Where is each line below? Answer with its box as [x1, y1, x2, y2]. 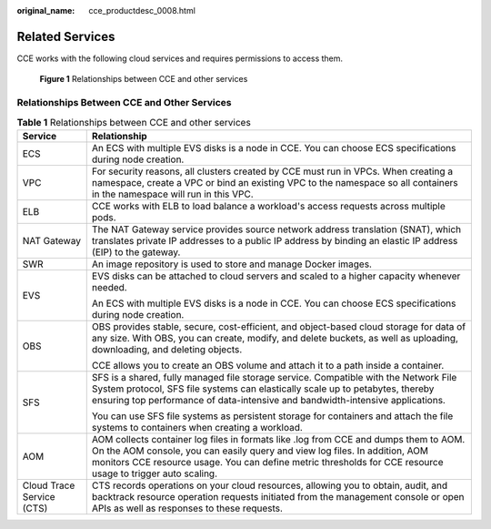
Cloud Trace [22, 479, 75, 492]
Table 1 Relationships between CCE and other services [16, 116, 252, 128]
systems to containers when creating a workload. [91, 421, 304, 433]
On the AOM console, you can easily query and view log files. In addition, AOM [91, 444, 429, 457]
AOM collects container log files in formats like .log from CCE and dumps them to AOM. [91, 432, 466, 445]
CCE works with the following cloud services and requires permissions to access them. [16, 53, 344, 64]
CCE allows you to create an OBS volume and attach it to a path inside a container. [91, 359, 445, 371]
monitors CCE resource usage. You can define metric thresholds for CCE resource [91, 455, 445, 468]
